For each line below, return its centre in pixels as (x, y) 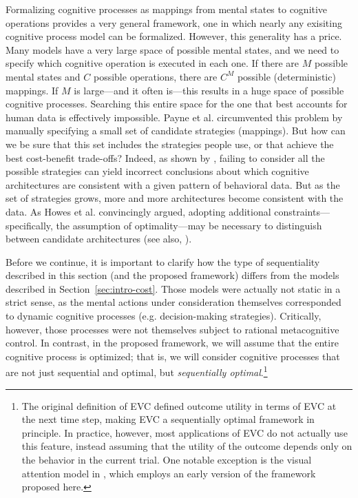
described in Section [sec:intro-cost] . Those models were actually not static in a (173, 288)
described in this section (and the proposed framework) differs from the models (172, 275)
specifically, (29, 225)
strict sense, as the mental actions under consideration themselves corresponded (173, 302)
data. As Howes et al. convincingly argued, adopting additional (138, 211)
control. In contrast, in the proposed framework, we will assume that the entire (172, 343)
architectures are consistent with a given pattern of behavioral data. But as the (173, 184)
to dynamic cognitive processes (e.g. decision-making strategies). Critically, (164, 316)
